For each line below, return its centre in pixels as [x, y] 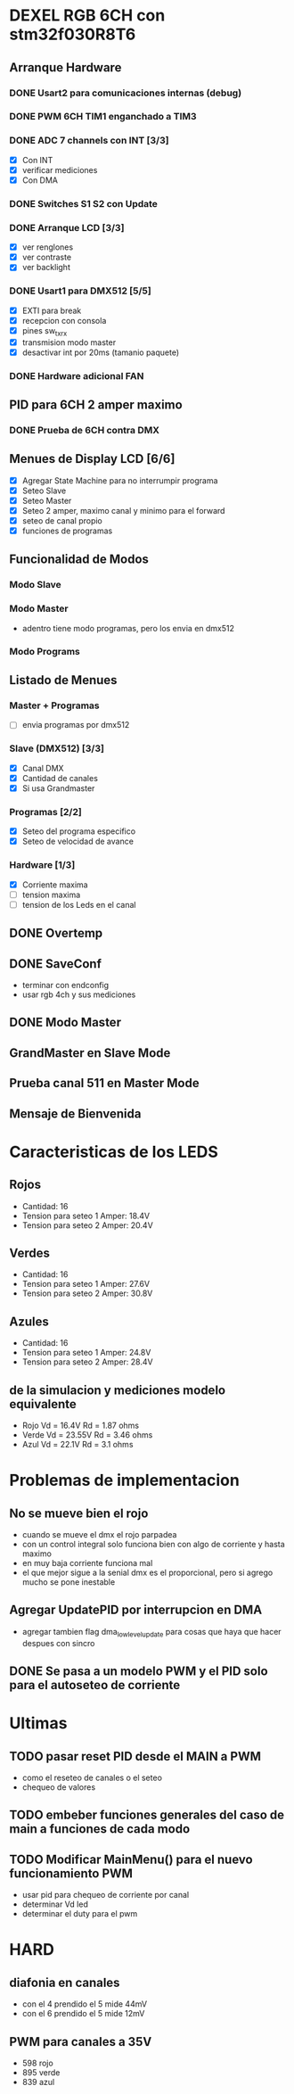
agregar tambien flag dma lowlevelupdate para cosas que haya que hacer [152, 1632]
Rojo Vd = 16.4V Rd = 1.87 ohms [81, 1425]
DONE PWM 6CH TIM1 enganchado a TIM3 [103, 117]
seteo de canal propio [62, 520]
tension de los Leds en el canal [79, 904]
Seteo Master [47, 500]
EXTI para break [52, 310]
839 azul [38, 2082]
